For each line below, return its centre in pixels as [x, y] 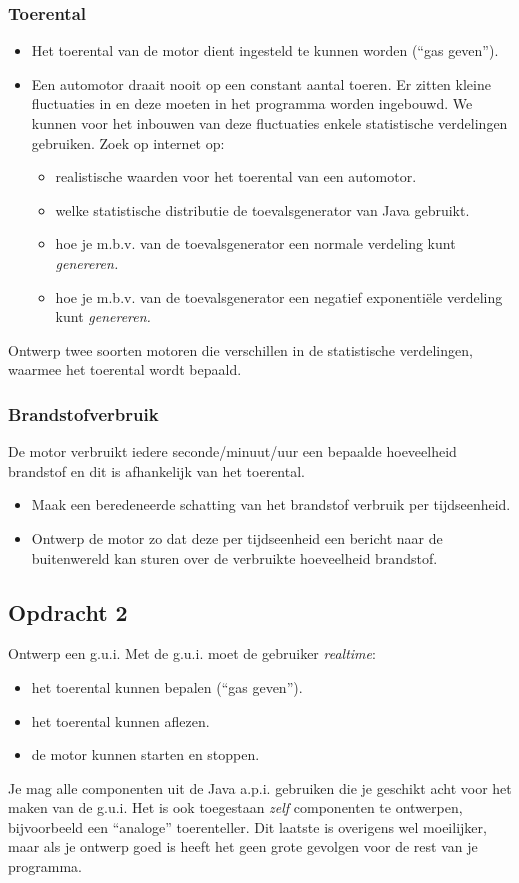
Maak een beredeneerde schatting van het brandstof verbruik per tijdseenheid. [271, 504]
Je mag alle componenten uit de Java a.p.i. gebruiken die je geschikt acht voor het [260, 787]
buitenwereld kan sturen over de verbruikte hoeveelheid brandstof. [234, 557]
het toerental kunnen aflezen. [120, 720]
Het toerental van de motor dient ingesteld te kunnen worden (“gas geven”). [265, 50]
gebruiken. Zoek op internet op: [128, 142]
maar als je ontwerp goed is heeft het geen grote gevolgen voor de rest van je [243, 846]
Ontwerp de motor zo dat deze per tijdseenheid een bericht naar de [237, 537]
